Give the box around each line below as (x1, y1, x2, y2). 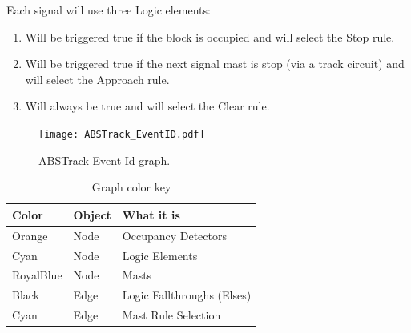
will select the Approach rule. (25, 70, 170, 87)
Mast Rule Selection (122, 307, 221, 323)
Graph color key (91, 179, 171, 195)
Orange (12, 227, 48, 243)
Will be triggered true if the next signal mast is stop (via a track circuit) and (25, 55, 405, 72)
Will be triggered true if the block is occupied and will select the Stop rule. (25, 28, 395, 45)
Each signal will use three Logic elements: (6, 2, 211, 18)
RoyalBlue (12, 267, 62, 283)
